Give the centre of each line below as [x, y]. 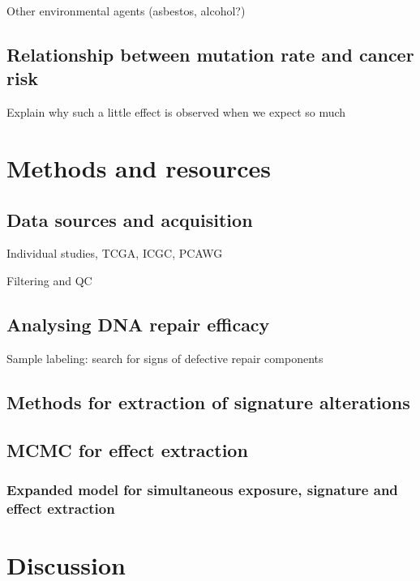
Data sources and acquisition [130, 219]
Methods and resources [139, 167]
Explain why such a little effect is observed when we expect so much [176, 112]
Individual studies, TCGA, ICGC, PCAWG [115, 253]
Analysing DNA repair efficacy [138, 324]
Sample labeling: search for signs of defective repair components [165, 358]
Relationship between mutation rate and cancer [210, 54]
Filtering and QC [49, 280]
